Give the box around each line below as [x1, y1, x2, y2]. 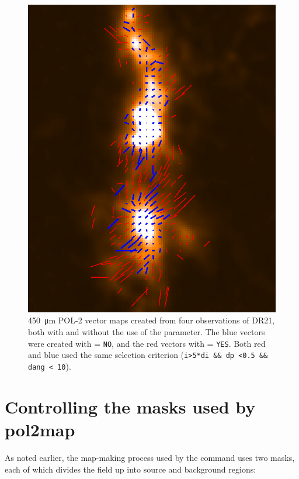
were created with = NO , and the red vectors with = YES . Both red [28, 337, 266, 349]
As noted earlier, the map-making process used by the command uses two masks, [5, 451, 295, 463]
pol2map [5, 417, 75, 441]
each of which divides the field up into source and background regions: [5, 463, 256, 475]
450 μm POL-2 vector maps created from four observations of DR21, [28, 314, 275, 326]
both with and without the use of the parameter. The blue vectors [28, 326, 265, 338]
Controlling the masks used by [5, 394, 256, 418]
